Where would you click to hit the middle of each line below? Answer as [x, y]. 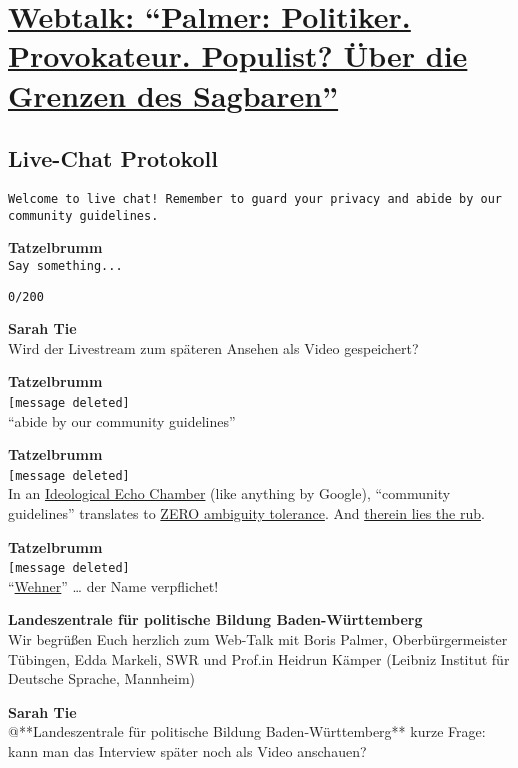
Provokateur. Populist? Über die [238, 55]
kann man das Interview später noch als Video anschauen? [187, 751]
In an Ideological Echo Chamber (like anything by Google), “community [229, 493]
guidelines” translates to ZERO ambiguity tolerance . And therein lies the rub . [246, 513]
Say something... [65, 265]
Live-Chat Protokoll [113, 158]
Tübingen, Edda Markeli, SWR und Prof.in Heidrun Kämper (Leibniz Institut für [259, 658]
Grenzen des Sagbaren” [173, 94]
